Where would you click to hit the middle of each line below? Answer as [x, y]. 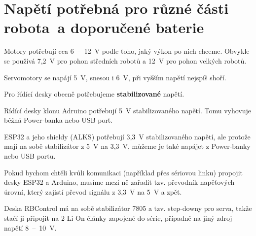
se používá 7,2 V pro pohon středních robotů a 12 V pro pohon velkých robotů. [125, 60]
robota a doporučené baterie [104, 27]
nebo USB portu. [30, 156]
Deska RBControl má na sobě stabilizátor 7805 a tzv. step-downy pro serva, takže [128, 208]
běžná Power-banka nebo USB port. [58, 120]
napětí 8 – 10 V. [30, 227]
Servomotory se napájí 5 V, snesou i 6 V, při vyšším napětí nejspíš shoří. [115, 77]
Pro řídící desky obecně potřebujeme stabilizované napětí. [94, 94]
